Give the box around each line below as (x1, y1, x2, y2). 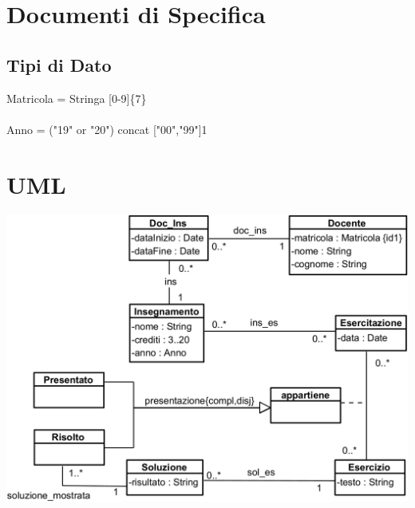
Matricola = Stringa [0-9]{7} (6, 89, 147, 106)
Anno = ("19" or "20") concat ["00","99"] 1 (6, 120, 207, 137)
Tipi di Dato (6, 52, 112, 77)
